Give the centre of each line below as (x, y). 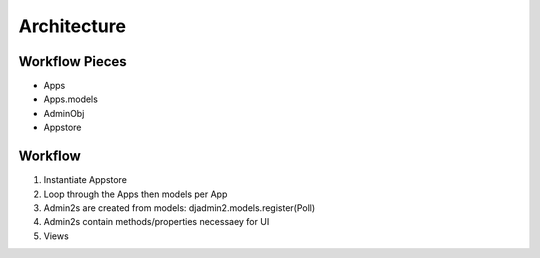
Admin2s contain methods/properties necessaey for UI (156, 222)
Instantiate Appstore (85, 180)
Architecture (72, 26)
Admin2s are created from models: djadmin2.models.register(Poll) (179, 207)
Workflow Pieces (72, 61)
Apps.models (71, 99)
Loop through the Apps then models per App (135, 194)
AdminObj (64, 113)
